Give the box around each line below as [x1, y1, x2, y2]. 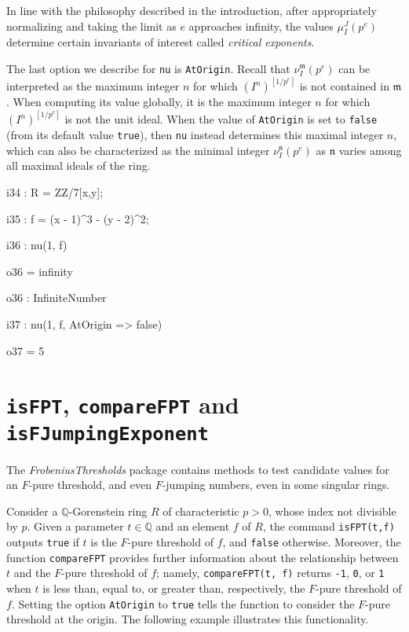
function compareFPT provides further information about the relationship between [6, 549, 399, 565]
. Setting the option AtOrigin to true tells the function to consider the [11, 595, 355, 612]
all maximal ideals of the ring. [6, 157, 151, 174]
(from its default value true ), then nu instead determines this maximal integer [6, 127, 384, 143]
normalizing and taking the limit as [6, 17, 177, 34]
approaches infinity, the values [188, 17, 334, 34]
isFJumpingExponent [6, 422, 209, 445]
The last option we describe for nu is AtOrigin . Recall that [6, 60, 290, 76]
